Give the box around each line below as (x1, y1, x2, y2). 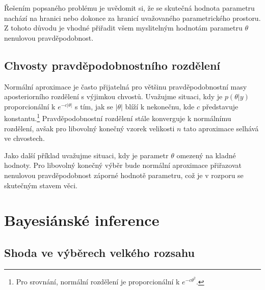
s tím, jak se (75, 101, 113, 111)
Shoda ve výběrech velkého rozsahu (4, 244, 195, 260)
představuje (202, 101, 238, 111)
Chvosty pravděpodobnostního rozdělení (4, 57, 221, 73)
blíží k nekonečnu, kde (125, 101, 195, 111)
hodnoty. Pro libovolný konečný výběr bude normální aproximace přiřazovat (4, 160, 242, 170)
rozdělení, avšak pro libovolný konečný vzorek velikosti (4, 123, 175, 133)
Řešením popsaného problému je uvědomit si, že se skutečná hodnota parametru (4, 3, 255, 13)
